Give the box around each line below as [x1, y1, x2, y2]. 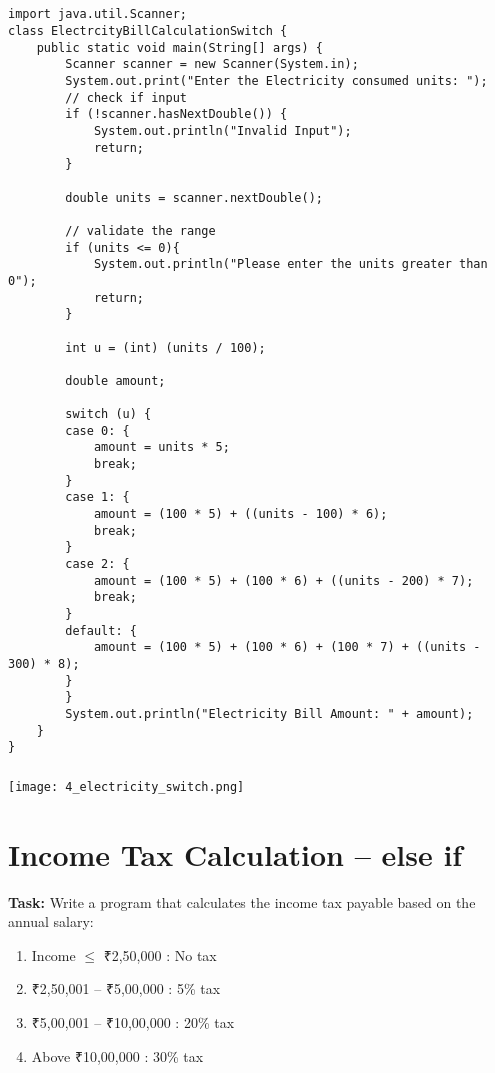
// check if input [65, 90, 187, 105]
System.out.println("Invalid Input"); [93, 123, 352, 138]
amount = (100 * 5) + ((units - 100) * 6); [93, 507, 388, 522]
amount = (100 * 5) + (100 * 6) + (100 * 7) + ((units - [93, 640, 481, 655]
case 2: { [65, 557, 130, 572]
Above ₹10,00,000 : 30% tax [31, 1045, 204, 1066]
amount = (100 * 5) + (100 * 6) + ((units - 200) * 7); [93, 573, 474, 588]
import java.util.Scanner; [8, 7, 187, 22]
